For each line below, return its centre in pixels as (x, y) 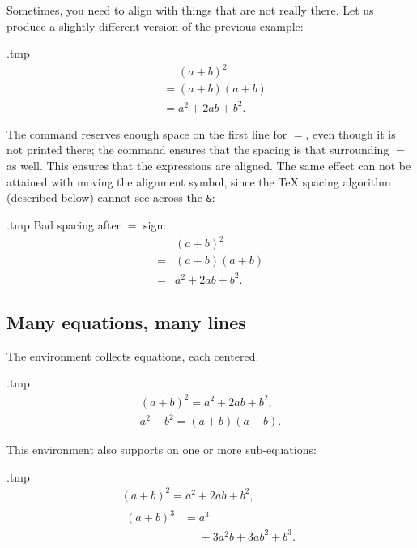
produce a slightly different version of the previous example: (155, 26)
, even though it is (351, 133)
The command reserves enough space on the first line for (147, 133)
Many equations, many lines (126, 321)
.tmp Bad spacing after (64, 224)
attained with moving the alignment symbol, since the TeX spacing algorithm (199, 181)
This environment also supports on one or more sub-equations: (162, 450)
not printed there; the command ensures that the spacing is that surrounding (198, 150)
